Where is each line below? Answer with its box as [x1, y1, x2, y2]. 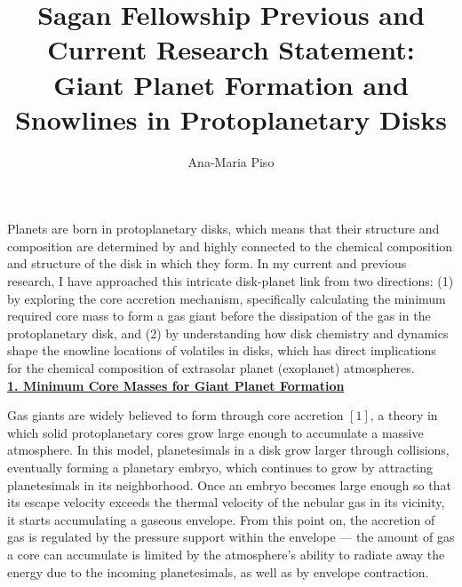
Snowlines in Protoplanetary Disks [14, 100, 448, 137]
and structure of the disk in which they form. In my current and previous [7, 254, 407, 273]
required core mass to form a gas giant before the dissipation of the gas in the [7, 306, 431, 325]
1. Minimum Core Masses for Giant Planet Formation [7, 376, 345, 394]
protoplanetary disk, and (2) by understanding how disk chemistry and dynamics [7, 323, 449, 342]
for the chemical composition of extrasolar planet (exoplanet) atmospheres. [7, 359, 415, 377]
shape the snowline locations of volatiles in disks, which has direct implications [7, 341, 436, 360]
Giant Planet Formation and [53, 66, 409, 102]
